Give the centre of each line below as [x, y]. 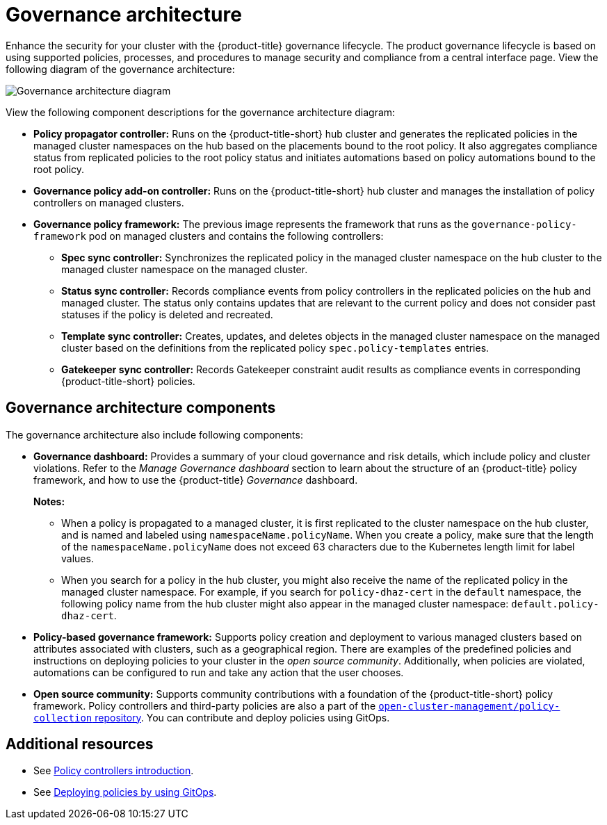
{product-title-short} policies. [128, 381]
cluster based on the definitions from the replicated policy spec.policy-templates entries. [275, 348]
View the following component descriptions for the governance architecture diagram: [201, 112]
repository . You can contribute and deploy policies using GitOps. [242, 717]
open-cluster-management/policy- [469, 706]
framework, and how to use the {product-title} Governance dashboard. [196, 480]
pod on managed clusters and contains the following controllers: [236, 236]
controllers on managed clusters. [109, 202]
